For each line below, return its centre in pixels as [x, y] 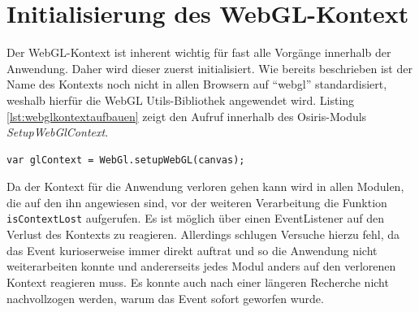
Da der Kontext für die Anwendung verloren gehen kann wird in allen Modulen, [205, 186]
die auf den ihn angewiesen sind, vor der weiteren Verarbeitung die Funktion [197, 202]
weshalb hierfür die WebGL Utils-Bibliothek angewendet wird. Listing [181, 100]
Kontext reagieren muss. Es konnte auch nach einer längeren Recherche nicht [198, 282]
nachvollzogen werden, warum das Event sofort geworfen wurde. [165, 298]
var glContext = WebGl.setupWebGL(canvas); [126, 160]
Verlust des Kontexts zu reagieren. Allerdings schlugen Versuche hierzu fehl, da [203, 234]
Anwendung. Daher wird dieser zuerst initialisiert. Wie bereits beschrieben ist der [209, 68]
